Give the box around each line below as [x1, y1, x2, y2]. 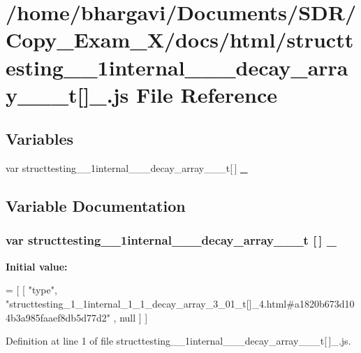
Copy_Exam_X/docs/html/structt [6, 25, 354, 54]
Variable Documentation [6, 195, 186, 217]
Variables [6, 128, 74, 150]
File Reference [135, 80, 278, 108]
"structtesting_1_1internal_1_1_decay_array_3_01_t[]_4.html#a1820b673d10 [6, 296, 355, 310]
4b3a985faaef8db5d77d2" [6, 310, 110, 324]
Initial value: [6, 259, 68, 273]
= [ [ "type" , [6, 282, 57, 297]
